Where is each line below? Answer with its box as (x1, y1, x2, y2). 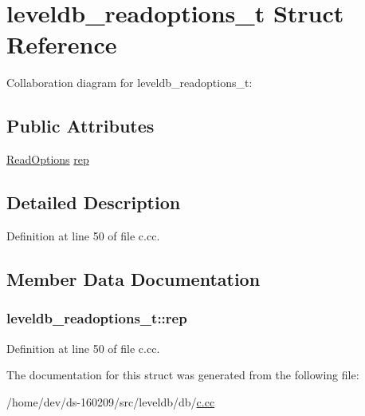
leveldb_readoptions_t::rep (6, 308, 187, 328)
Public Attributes (6, 113, 155, 138)
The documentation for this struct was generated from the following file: (6, 366, 359, 383)
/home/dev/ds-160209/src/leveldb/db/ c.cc (6, 393, 215, 410)
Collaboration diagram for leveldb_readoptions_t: (6, 74, 253, 91)
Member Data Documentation (6, 266, 261, 291)
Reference (6, 28, 117, 61)
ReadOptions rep (6, 151, 89, 168)
